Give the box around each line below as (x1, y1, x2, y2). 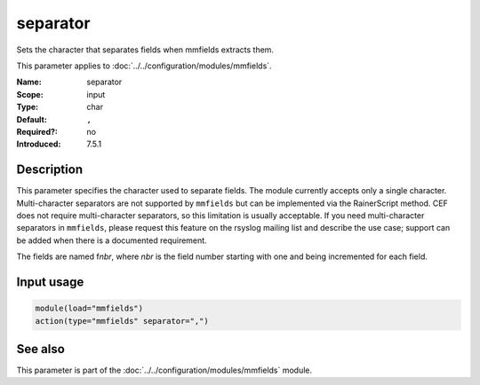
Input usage (16, 274, 84, 289)
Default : (16, 114, 48, 124)
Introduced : (16, 138, 61, 150)
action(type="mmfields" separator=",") (35, 316, 209, 326)
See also (16, 342, 66, 357)
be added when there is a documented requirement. (16, 235, 208, 246)
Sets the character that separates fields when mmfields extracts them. (16, 44, 275, 55)
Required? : (16, 126, 58, 137)
